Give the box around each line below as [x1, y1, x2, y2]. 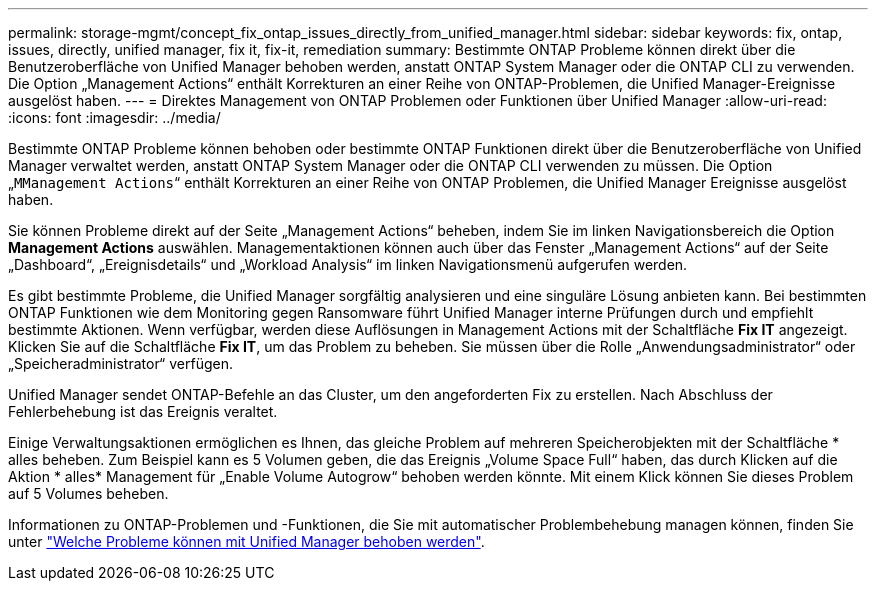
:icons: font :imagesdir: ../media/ [8, 109, 221, 126]
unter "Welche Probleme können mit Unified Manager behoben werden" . [8, 533, 485, 550]
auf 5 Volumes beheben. [8, 485, 169, 502]
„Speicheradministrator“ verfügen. [8, 355, 233, 372]
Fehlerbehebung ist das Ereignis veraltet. [8, 403, 278, 420]
